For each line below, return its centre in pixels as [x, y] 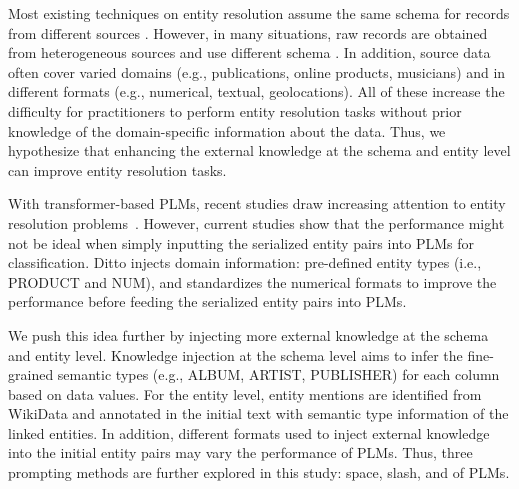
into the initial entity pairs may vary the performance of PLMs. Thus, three [240, 452]
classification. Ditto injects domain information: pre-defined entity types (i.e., [245, 262]
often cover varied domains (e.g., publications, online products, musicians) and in [257, 71]
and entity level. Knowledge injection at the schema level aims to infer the [235, 354]
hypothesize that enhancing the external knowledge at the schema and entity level [259, 150]
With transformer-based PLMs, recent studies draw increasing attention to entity [257, 203]
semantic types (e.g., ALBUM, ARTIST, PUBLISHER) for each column [278, 374]
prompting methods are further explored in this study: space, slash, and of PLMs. [259, 472]
